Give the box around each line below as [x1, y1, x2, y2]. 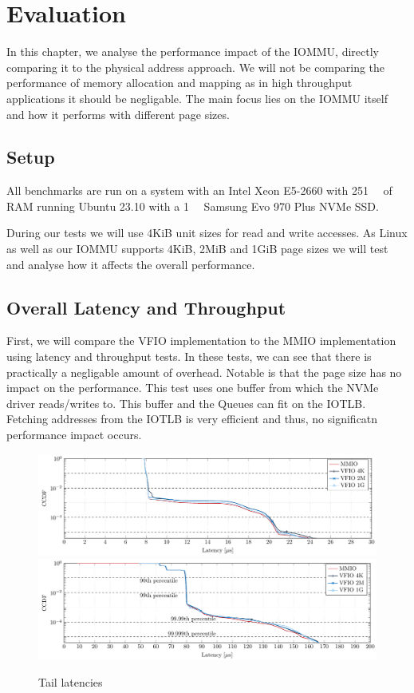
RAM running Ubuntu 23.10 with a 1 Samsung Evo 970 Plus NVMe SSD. [6, 197, 379, 214]
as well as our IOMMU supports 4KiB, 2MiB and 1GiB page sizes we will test [6, 240, 388, 257]
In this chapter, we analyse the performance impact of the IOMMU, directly [6, 43, 379, 60]
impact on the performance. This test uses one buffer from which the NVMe [6, 379, 379, 396]
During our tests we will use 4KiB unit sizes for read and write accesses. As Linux [6, 224, 408, 241]
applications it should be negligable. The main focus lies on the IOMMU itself [6, 89, 388, 106]
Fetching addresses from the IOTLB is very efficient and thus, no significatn [6, 410, 378, 427]
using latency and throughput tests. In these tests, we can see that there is [6, 348, 372, 365]
